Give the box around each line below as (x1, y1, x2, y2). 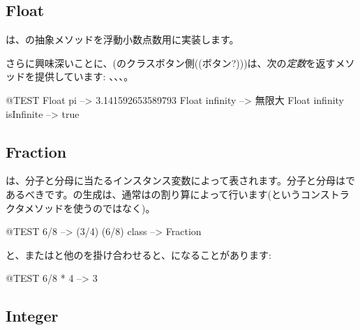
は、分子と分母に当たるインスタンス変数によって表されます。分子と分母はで (6, 173, 355, 188)
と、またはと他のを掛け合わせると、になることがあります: (6, 247, 271, 262)
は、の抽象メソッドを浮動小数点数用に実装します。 (6, 32, 239, 47)
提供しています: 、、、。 (34, 69, 134, 84)
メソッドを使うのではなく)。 (24, 200, 156, 215)
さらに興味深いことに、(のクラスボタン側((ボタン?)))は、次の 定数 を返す (6, 55, 336, 70)
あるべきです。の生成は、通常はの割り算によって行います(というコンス (6, 186, 330, 201)
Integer (6, 305, 59, 327)
